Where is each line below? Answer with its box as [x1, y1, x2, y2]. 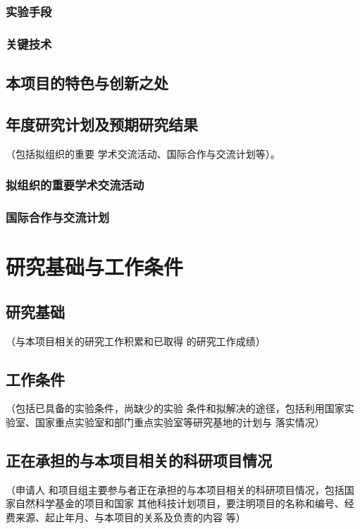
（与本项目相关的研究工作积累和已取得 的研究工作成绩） [6, 333, 266, 348]
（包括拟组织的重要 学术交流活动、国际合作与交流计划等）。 [6, 146, 280, 161]
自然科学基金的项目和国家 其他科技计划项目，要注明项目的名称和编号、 [15, 496, 345, 511]
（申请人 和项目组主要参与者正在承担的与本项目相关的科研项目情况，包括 [6, 482, 345, 497]
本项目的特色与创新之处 [6, 72, 168, 94]
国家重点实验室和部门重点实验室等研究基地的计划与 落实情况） [35, 414, 325, 429]
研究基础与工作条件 [6, 252, 184, 281]
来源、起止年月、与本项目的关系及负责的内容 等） [15, 509, 246, 524]
